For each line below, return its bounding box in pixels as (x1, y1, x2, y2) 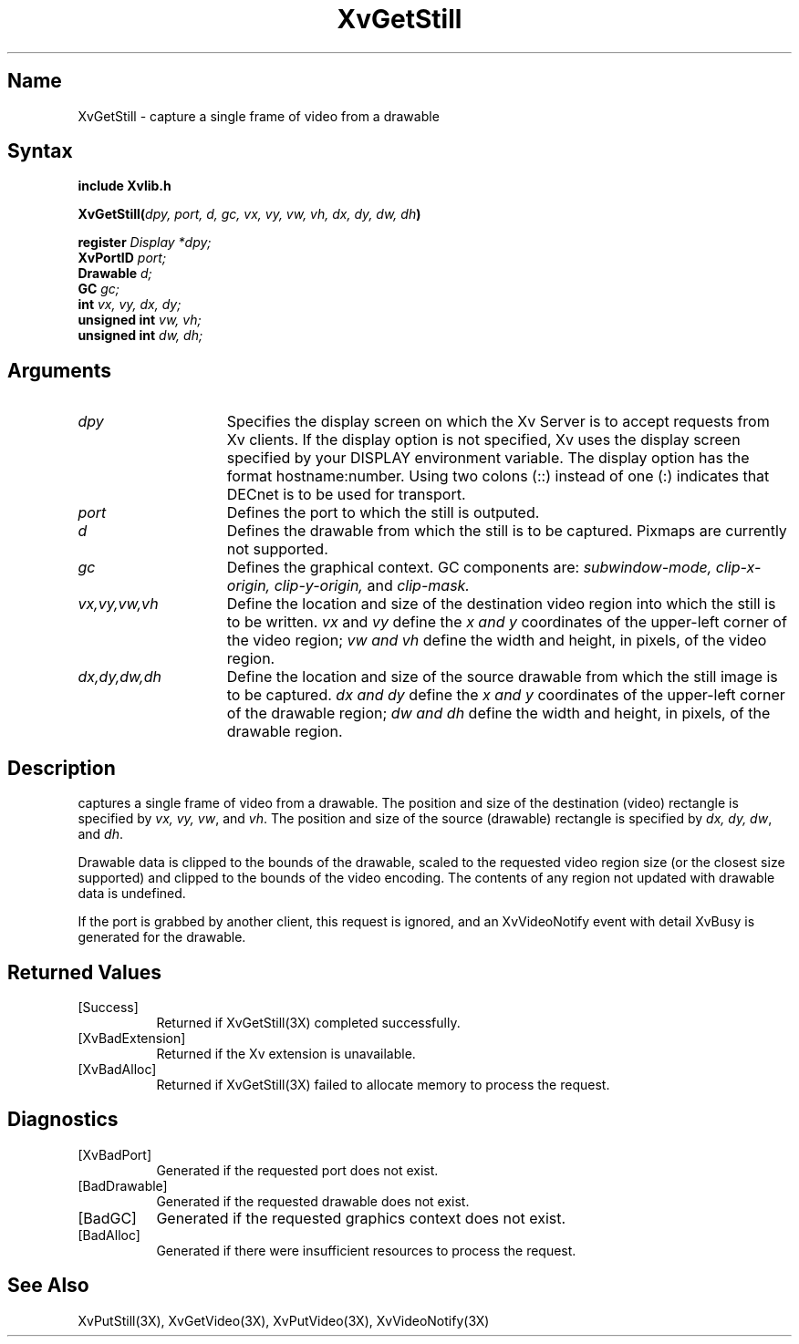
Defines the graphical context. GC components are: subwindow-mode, (226, 558, 712, 577)
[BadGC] (78, 1208, 137, 1227)
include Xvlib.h (78, 178, 171, 194)
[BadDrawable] (78, 1177, 168, 1194)
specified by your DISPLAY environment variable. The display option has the (226, 449, 750, 468)
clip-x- (715, 558, 762, 577)
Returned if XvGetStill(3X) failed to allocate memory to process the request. (156, 1076, 610, 1092)
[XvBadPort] (78, 1146, 152, 1163)
